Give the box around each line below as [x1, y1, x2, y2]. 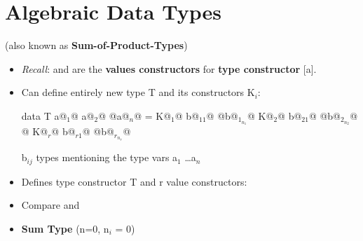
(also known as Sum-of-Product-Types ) [5, 38, 188, 53]
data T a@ [21, 108, 67, 123]
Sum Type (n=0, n [21, 221, 109, 235]
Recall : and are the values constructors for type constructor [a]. [21, 61, 317, 76]
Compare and [21, 198, 80, 212]
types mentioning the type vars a [36, 150, 178, 165]
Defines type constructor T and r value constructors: [21, 174, 247, 188]
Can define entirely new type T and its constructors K [21, 85, 255, 99]
